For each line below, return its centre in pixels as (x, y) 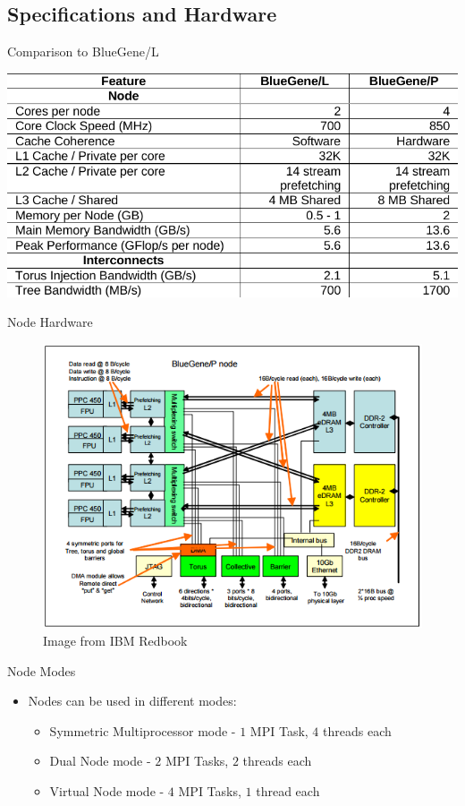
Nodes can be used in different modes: (132, 701)
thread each (288, 790)
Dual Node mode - (100, 761)
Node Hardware (50, 322)
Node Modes (42, 670)
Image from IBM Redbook (115, 640)
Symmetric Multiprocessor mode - (143, 730)
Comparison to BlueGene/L (83, 51)
